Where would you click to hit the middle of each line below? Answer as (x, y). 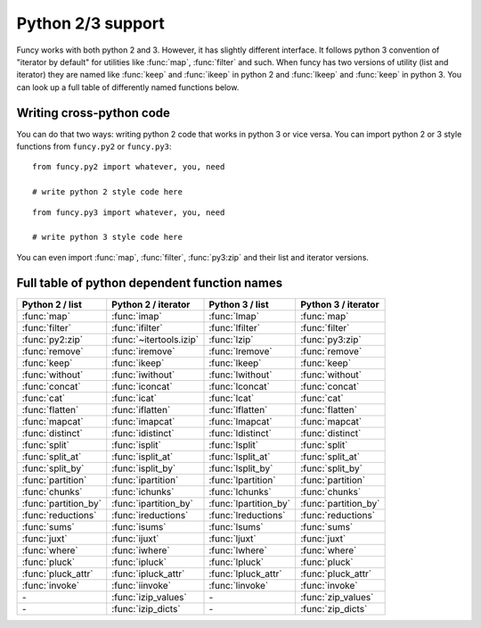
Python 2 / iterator (151, 304)
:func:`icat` (135, 398)
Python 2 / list (52, 304)
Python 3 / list (239, 304)
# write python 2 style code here (107, 192)
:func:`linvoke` (239, 585)
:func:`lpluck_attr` (245, 574)
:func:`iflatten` (141, 409)
